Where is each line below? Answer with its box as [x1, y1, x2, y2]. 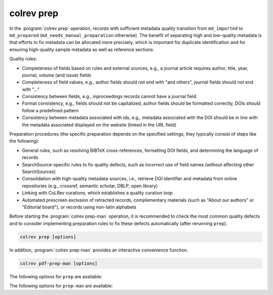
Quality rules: [9, 56, 37, 62]
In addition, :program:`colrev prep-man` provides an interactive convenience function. [9, 247, 188, 253]
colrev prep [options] [20, 234, 76, 240]
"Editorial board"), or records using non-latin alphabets [22, 204, 136, 210]
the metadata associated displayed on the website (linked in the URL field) [22, 121, 177, 128]
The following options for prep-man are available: [9, 283, 113, 289]
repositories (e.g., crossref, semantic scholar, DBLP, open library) [22, 183, 158, 189]
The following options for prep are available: [9, 273, 103, 279]
